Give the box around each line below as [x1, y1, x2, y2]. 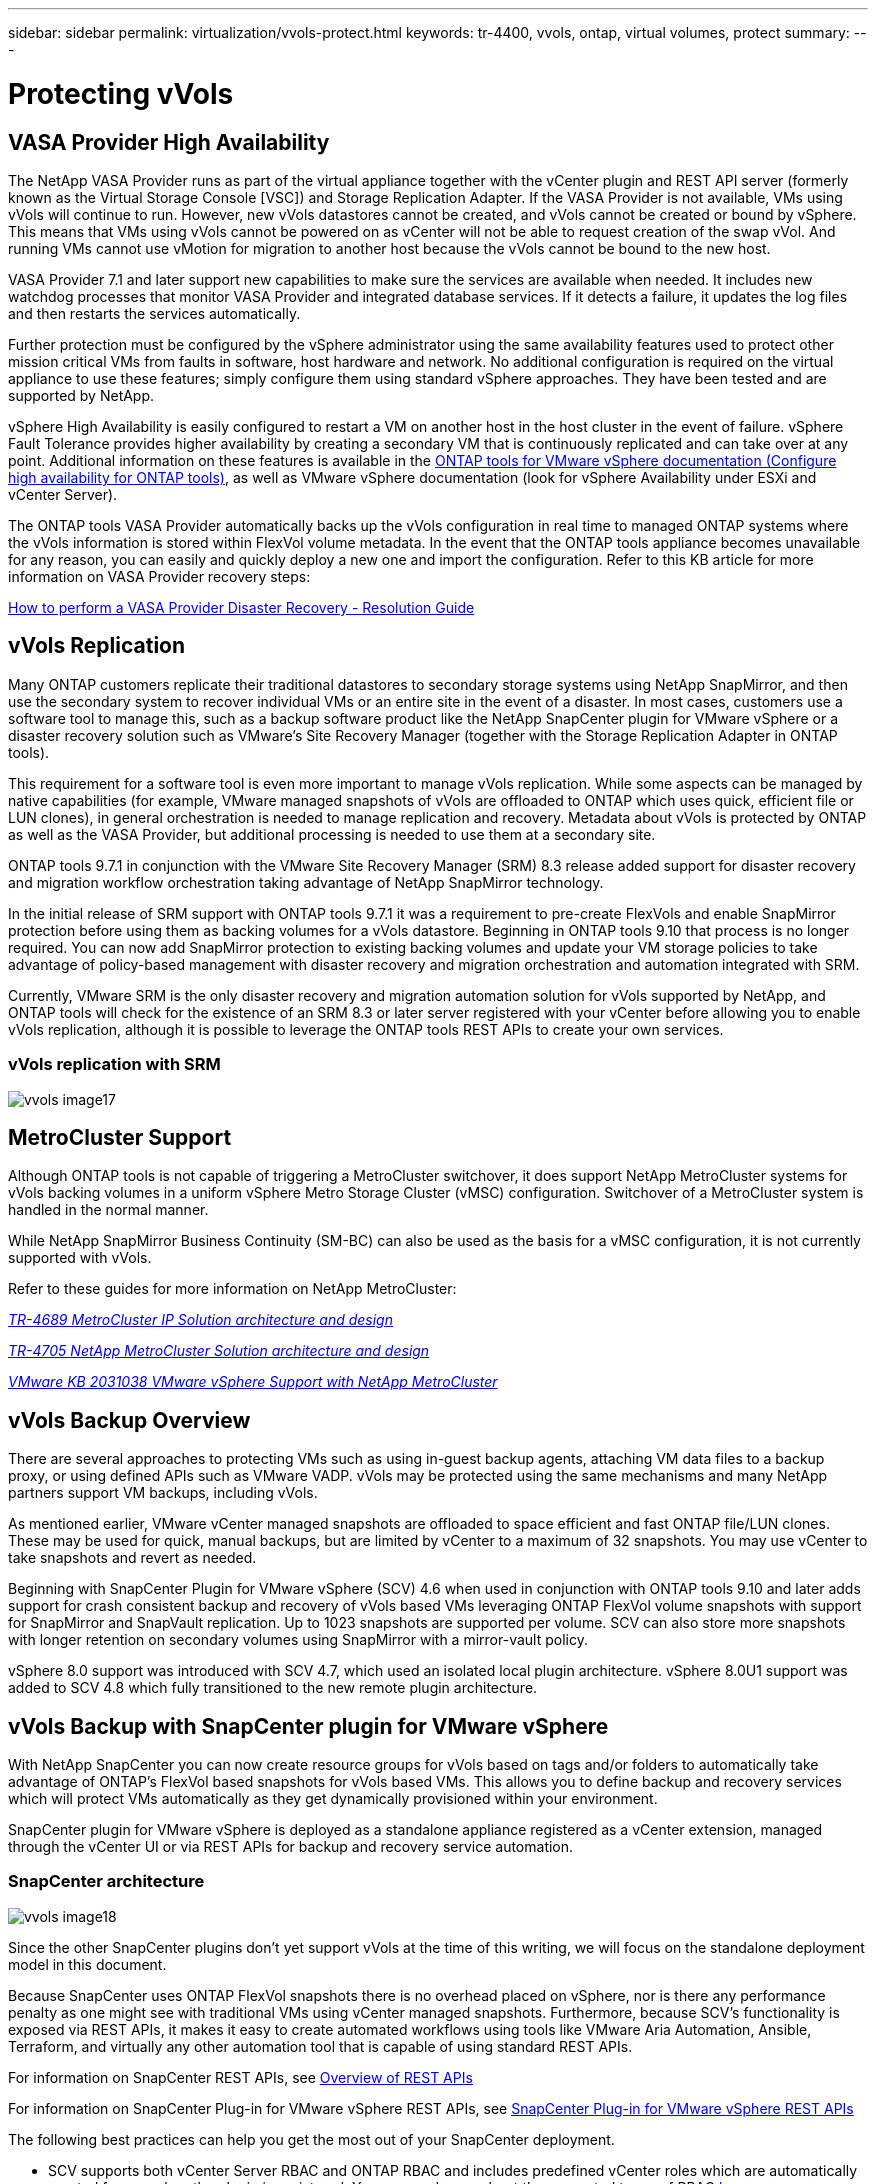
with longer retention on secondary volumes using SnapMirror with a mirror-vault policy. [8, 1631, 588, 1649]
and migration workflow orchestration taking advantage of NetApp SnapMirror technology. [8, 873, 604, 891]
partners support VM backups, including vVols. [8, 1484, 318, 1502]
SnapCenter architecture [8, 1871, 205, 1892]
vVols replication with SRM [8, 1054, 221, 1075]
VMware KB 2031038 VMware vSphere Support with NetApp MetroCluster [8, 1373, 498, 1391]
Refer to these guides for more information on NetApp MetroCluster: [8, 1280, 457, 1298]
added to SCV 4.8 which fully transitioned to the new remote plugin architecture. [8, 1679, 538, 1697]
